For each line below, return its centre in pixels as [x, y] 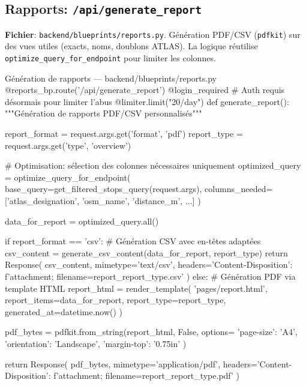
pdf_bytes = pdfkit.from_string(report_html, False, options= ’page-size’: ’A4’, [151, 332]
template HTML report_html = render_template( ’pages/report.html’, [136, 288]
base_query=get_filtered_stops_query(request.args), [103, 189]
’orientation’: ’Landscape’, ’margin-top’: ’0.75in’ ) [96, 343]
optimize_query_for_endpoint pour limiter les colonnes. [110, 58]
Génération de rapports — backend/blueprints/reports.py [111, 78]
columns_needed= [239, 189]
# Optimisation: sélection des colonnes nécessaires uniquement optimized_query [153, 165]
